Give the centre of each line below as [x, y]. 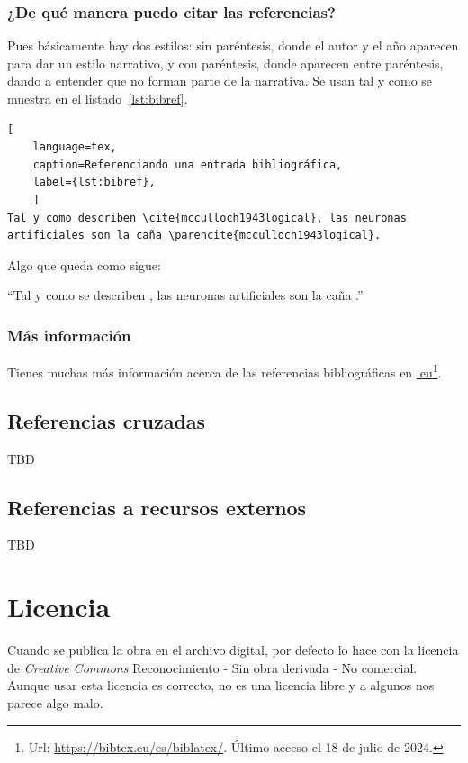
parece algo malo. [55, 702]
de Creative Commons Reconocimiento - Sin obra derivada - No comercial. [212, 667]
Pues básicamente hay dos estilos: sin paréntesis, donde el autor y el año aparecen [233, 45]
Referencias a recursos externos [157, 507]
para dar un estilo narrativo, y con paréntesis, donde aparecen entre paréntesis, [225, 63]
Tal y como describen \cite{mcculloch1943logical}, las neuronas [207, 218]
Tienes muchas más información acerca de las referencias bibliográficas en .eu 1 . [225, 371]
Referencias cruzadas [107, 420]
